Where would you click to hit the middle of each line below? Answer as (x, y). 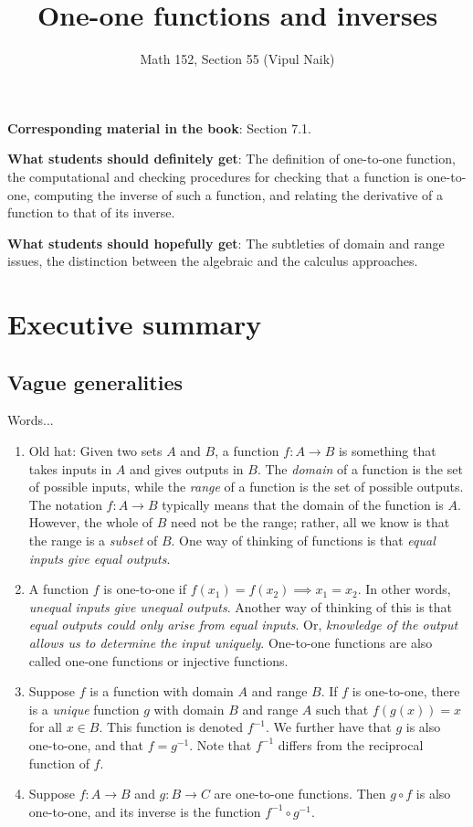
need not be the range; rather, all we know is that (310, 522)
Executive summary (135, 324)
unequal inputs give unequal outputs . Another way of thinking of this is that (241, 606)
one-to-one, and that (86, 744)
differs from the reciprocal (351, 744)
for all (46, 727)
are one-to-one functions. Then (300, 794)
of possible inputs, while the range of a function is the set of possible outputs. (246, 487)
